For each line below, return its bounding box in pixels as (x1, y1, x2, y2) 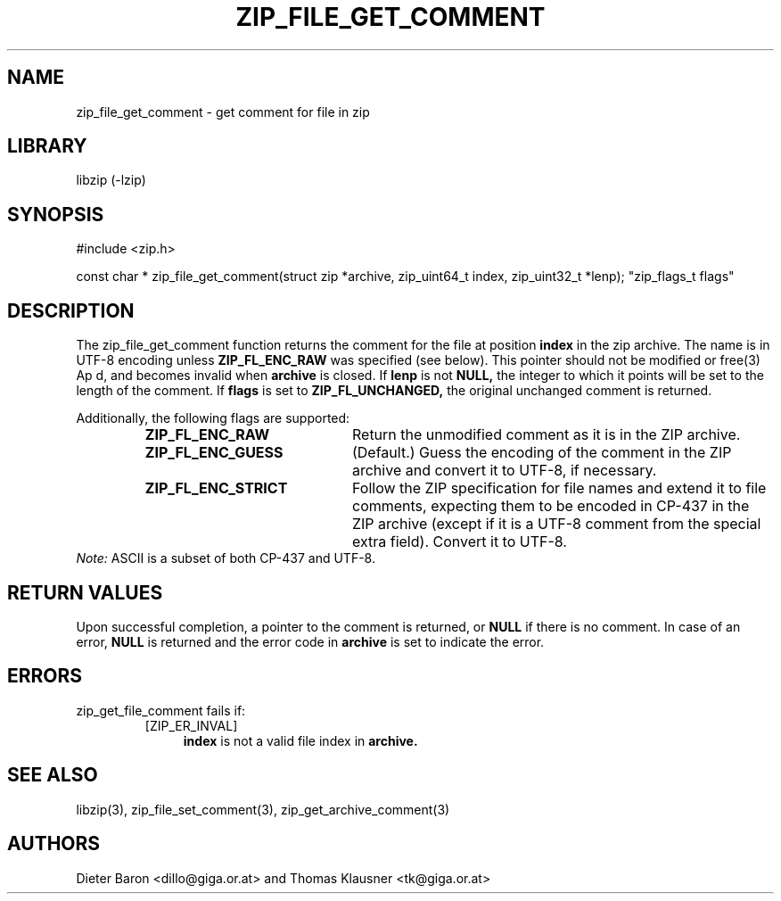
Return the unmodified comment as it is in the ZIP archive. (351, 426, 741, 444)
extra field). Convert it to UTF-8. (351, 533, 567, 551)
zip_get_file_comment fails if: (76, 702, 246, 718)
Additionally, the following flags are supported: (76, 410, 350, 426)
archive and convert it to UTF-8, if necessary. (351, 461, 657, 480)
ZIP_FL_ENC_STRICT (144, 479, 288, 498)
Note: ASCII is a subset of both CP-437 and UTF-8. (76, 550, 375, 566)
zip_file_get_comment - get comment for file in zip (76, 103, 370, 120)
